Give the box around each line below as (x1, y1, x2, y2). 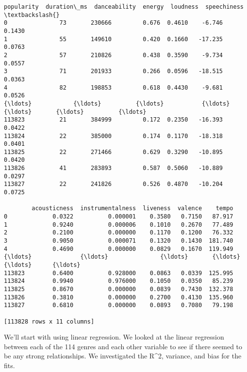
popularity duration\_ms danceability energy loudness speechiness (4, 3, 244, 10)
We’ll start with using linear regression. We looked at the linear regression (4, 332, 224, 342)
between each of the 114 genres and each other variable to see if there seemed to (4, 341, 243, 351)
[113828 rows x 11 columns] (4, 318, 95, 325)
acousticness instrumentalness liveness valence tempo (32, 205, 233, 212)
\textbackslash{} (4, 11, 60, 18)
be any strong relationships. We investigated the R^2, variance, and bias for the (4, 351, 242, 361)
